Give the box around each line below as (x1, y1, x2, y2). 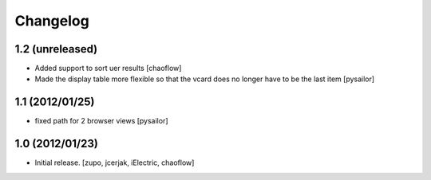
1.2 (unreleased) (14, 42, 98, 56)
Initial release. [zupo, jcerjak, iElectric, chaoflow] (34, 158, 195, 167)
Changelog (14, 12, 89, 29)
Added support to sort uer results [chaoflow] (34, 64, 182, 73)
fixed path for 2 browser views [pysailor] (34, 116, 168, 126)
